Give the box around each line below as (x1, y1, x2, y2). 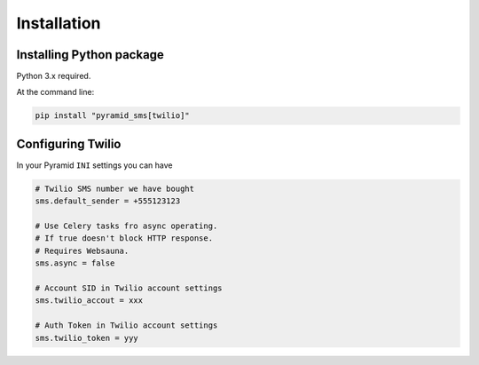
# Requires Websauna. (35, 245, 130, 256)
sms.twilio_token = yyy (35, 333, 139, 343)
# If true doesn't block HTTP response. (35, 234, 213, 243)
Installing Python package (16, 47, 164, 62)
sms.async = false (35, 258, 115, 268)
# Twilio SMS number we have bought (35, 183, 195, 194)
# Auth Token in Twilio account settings (35, 321, 218, 330)
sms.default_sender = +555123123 (35, 196, 181, 206)
